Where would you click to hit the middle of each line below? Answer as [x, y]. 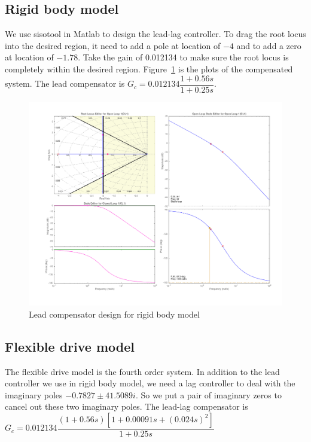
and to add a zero [269, 45]
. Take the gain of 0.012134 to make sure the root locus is [183, 57]
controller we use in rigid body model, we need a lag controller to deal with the [150, 383]
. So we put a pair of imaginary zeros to [208, 394]
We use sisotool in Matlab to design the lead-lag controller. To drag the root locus [155, 34]
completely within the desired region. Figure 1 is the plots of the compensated [149, 68]
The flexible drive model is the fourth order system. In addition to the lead [142, 371]
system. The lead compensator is [65, 83]
